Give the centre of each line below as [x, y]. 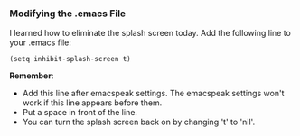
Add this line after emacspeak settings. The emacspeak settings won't [153, 94]
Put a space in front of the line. [80, 113]
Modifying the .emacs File [68, 14]
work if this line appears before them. [92, 103]
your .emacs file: [41, 42]
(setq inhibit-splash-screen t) [70, 59]
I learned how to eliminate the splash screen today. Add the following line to [150, 33]
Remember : [32, 76]
